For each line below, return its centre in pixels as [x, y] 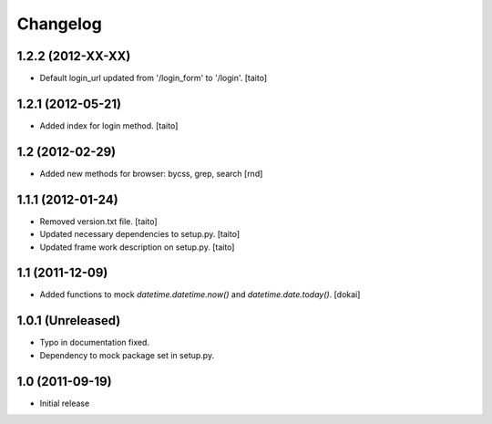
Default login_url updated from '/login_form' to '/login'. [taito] [154, 78]
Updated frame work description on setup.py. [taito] [137, 247]
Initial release [65, 403]
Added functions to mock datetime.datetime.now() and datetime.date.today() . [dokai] [200, 295]
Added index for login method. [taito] [109, 125]
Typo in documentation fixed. [95, 343]
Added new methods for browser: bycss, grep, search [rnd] [151, 173]
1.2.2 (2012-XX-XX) [74, 56]
